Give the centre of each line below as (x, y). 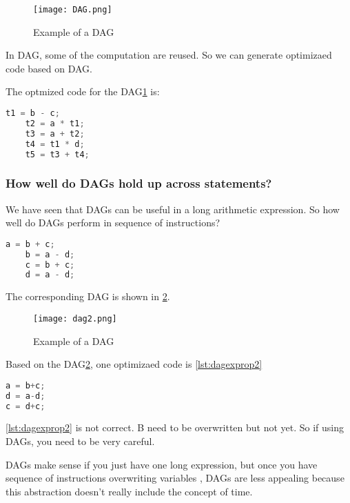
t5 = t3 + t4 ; (57, 154)
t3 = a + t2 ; (55, 134)
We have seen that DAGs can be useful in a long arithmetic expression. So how (173, 209)
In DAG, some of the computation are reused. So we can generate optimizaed (169, 55)
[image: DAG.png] (73, 10)
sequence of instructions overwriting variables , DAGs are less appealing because (175, 478)
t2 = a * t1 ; (55, 123)
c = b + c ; (50, 265)
